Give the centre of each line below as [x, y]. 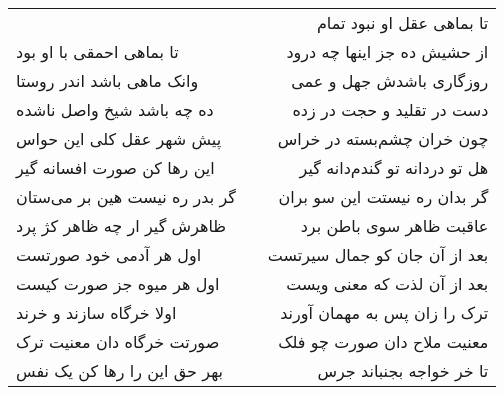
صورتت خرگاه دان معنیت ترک [118, 341]
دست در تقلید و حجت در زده [390, 109]
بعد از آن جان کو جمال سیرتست [378, 254]
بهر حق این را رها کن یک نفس [119, 370]
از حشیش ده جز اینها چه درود [387, 51]
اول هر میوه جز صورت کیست [118, 283]
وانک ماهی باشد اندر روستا [107, 80]
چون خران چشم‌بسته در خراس [383, 138]
